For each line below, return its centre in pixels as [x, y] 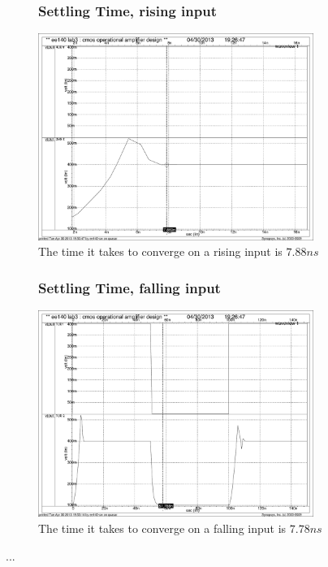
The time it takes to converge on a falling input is [162, 528]
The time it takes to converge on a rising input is [160, 251]
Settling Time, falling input [129, 287]
